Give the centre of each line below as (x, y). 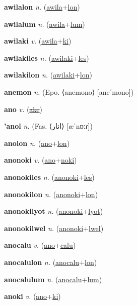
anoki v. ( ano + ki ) (32, 296)
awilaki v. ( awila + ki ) (38, 41)
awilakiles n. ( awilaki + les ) (47, 58)
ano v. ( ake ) (23, 109)
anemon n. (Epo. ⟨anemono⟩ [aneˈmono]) (69, 91)
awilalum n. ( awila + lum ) (45, 24)
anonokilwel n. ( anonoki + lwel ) (54, 228)
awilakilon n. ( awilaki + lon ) (48, 75)
